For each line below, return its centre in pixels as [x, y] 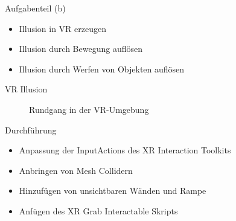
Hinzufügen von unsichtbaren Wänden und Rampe [113, 191]
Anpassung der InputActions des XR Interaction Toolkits [125, 150]
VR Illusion [26, 89]
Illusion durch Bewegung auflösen [81, 49]
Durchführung [31, 130]
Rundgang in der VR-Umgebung [89, 109]
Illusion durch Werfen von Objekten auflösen [102, 69]
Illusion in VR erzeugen [62, 28]
